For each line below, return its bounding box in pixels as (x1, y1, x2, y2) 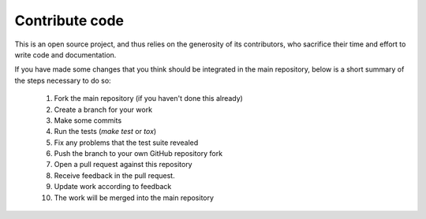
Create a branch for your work (54, 105, 153, 114)
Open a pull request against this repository (54, 160, 192, 169)
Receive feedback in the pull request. (54, 170, 175, 180)
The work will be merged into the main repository (54, 193, 215, 202)
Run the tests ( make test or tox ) (54, 127, 157, 136)
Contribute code (14, 12, 125, 29)
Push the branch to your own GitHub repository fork (54, 149, 223, 158)
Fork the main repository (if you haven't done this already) (54, 94, 244, 103)
